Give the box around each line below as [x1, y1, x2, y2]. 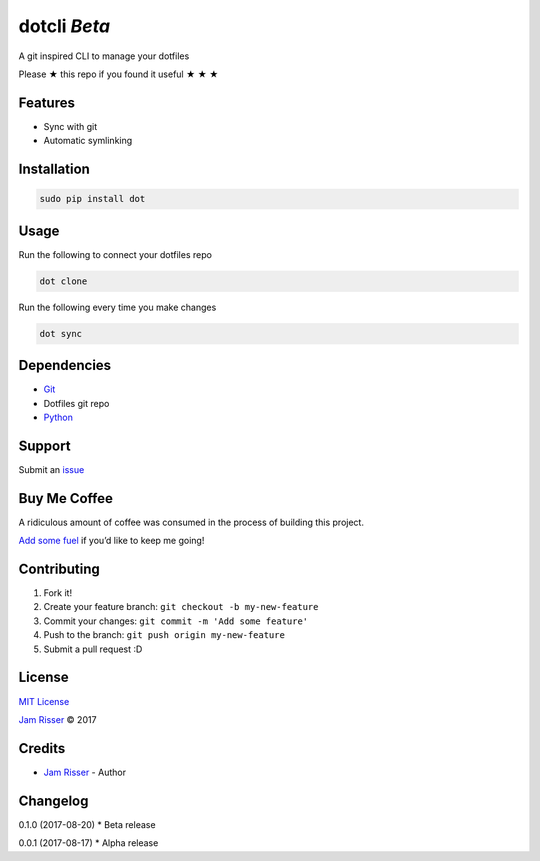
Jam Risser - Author [43, 766, 127, 778]
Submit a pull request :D [43, 643, 143, 655]
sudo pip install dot [39, 193, 146, 205]
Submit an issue [18, 463, 85, 475]
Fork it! [43, 587, 73, 599]
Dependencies [18, 357, 112, 374]
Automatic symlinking [43, 135, 133, 147]
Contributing [18, 560, 100, 577]
